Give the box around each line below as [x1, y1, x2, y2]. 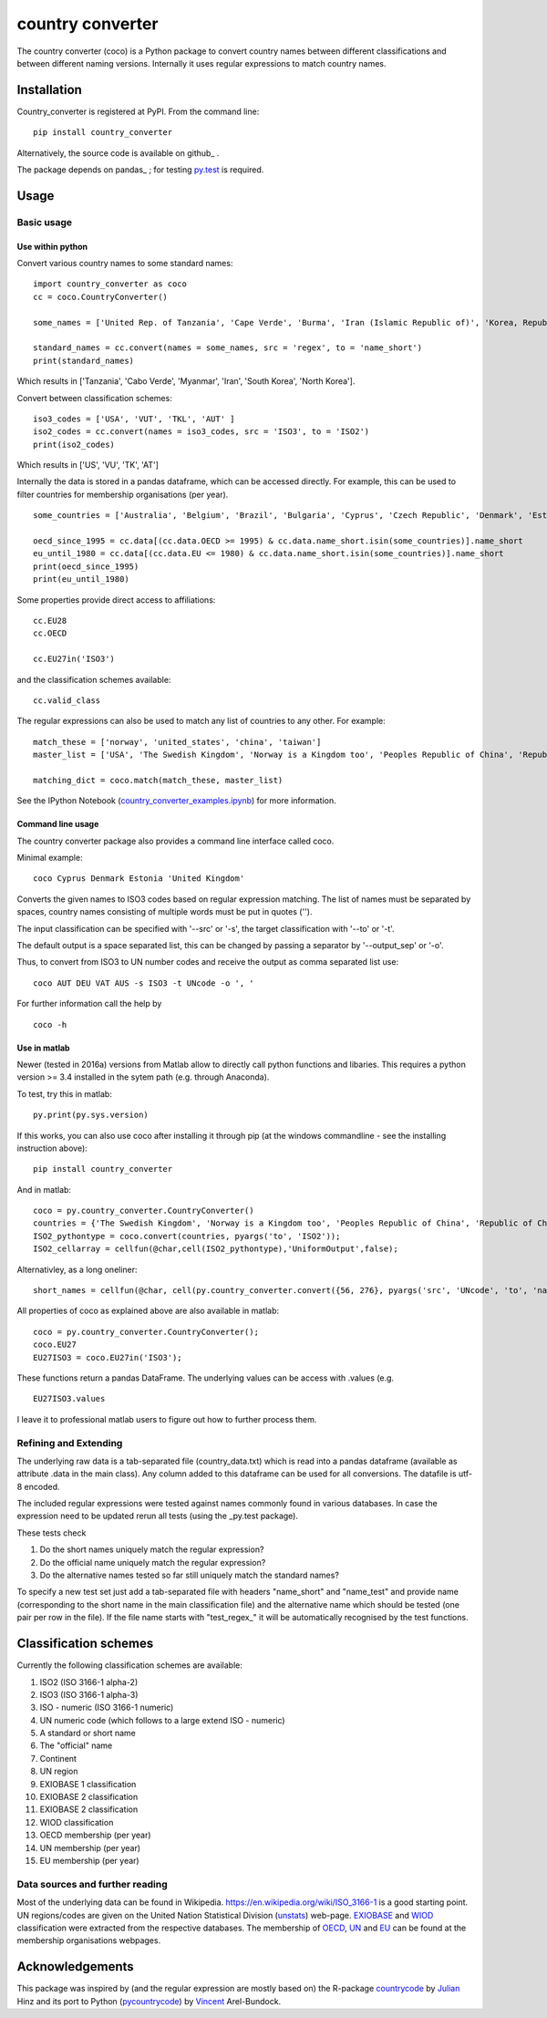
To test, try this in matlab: [16, 1088, 113, 1099]
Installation [16, 82, 82, 98]
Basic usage [16, 215, 73, 228]
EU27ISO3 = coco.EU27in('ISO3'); [33, 1352, 182, 1362]
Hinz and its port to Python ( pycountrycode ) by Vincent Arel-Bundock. [16, 1995, 282, 2006]
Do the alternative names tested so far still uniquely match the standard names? [39, 1569, 339, 1581]
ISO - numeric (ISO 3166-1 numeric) [39, 1702, 174, 1713]
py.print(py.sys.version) [33, 1110, 150, 1121]
